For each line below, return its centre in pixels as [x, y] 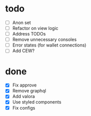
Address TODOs [29, 34]
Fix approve [24, 85]
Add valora [24, 96]
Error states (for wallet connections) [49, 45]
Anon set [22, 22]
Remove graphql [29, 91]
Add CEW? [23, 51]
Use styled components [37, 102]
